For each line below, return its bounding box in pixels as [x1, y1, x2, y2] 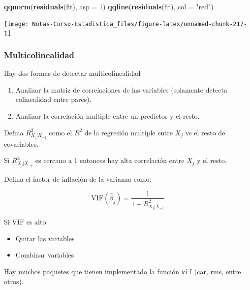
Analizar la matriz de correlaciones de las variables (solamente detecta [15, 84, 227, 95]
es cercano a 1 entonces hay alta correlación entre [35, 155, 185, 165]
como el [49, 127, 72, 137]
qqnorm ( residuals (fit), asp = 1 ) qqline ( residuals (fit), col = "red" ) [4, 1, 214, 11]
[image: [4, 20, 29, 28]
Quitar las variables [15, 233, 75, 243]
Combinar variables [15, 250, 74, 260]
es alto [26, 217, 46, 227]
